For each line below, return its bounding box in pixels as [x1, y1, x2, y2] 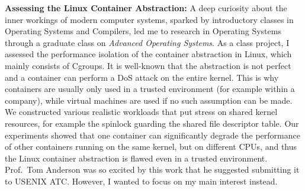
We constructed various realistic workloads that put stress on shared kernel [5, 106, 278, 118]
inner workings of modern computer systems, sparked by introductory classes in [5, 13, 294, 25]
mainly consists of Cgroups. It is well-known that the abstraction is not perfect [5, 59, 291, 71]
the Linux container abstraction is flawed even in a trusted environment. [5, 152, 268, 164]
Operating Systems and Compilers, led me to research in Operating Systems [5, 25, 281, 37]
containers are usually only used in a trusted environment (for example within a [5, 83, 295, 95]
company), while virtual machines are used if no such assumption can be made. [5, 94, 293, 106]
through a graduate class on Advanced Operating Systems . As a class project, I [5, 36, 290, 48]
